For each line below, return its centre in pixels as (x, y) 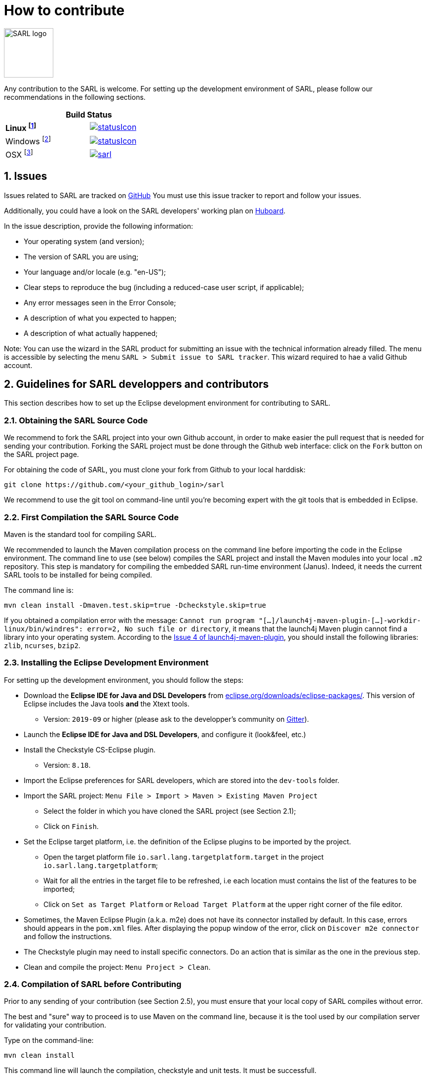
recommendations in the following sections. (75, 97)
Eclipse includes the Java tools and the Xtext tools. (107, 704)
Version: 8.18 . (67, 765)
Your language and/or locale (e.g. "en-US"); (95, 272)
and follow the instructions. (68, 936)
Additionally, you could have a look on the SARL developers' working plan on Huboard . (145, 210)
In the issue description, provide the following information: (99, 226)
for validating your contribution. (55, 1025)
